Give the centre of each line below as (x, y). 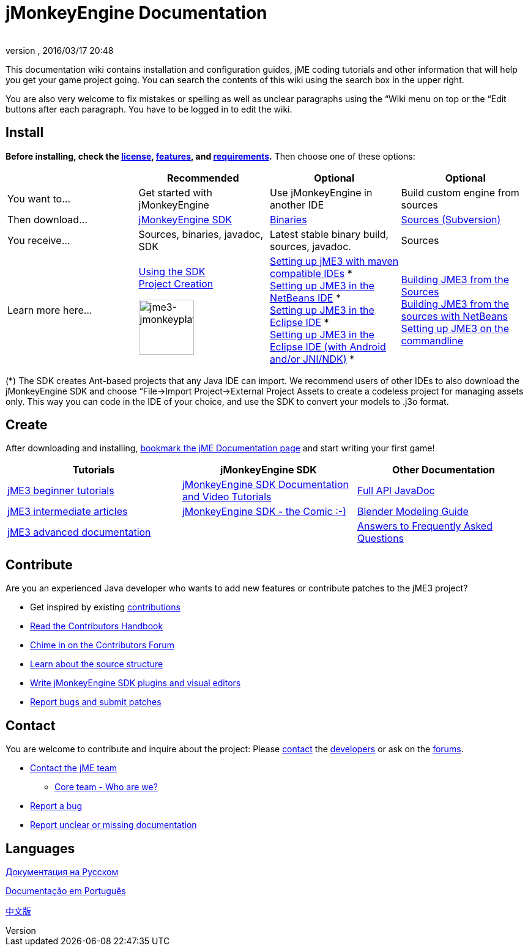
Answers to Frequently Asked (425, 526)
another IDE (297, 205)
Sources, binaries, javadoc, (201, 234)
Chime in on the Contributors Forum (102, 645)
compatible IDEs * (311, 273)
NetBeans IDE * (305, 298)
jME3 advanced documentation (79, 532)
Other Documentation (444, 470)
